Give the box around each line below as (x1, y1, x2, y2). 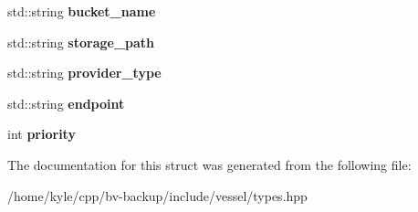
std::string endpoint (7, 93, 125, 112)
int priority (7, 124, 76, 143)
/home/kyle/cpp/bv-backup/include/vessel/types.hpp (7, 185, 308, 205)
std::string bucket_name (7, 2, 156, 20)
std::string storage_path (7, 32, 155, 51)
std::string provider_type (7, 63, 162, 82)
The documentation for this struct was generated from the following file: (7, 154, 412, 174)
